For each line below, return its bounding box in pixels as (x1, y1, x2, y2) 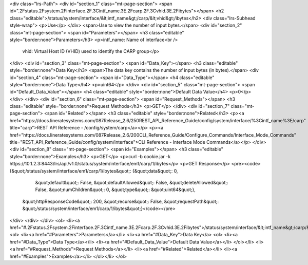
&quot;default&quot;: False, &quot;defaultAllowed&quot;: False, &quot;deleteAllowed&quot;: (35, 179, 228, 185)
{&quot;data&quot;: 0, (132, 167, 178, 174)
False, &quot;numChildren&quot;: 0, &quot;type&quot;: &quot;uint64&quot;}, (35, 186, 196, 193)
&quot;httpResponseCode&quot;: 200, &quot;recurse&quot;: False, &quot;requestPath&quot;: (22, 198, 219, 204)
